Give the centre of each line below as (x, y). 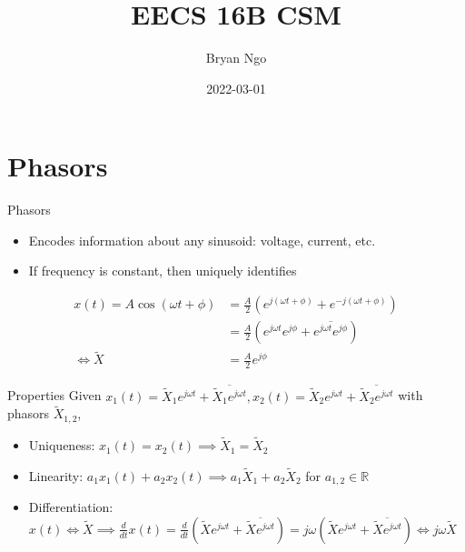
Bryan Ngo (236, 58)
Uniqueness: (62, 445)
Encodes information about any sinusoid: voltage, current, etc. (202, 240)
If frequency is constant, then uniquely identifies (163, 271)
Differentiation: (71, 507)
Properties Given (54, 395)
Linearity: (56, 475)
